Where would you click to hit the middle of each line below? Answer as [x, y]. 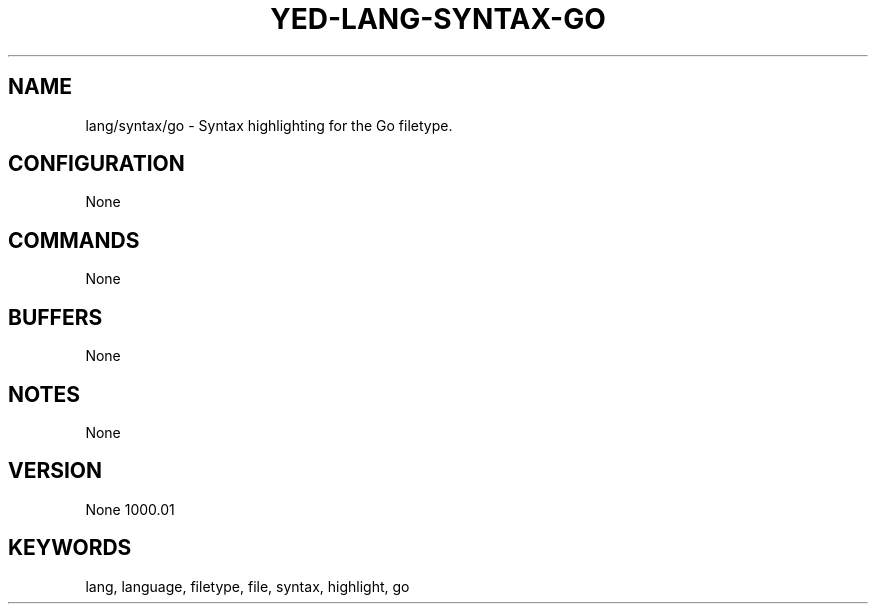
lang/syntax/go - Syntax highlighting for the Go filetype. [269, 125]
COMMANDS [74, 240]
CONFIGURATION [96, 164]
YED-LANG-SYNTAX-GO [438, 19]
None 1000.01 [130, 509]
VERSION [55, 471]
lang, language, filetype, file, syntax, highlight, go [247, 586]
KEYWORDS [70, 548]
